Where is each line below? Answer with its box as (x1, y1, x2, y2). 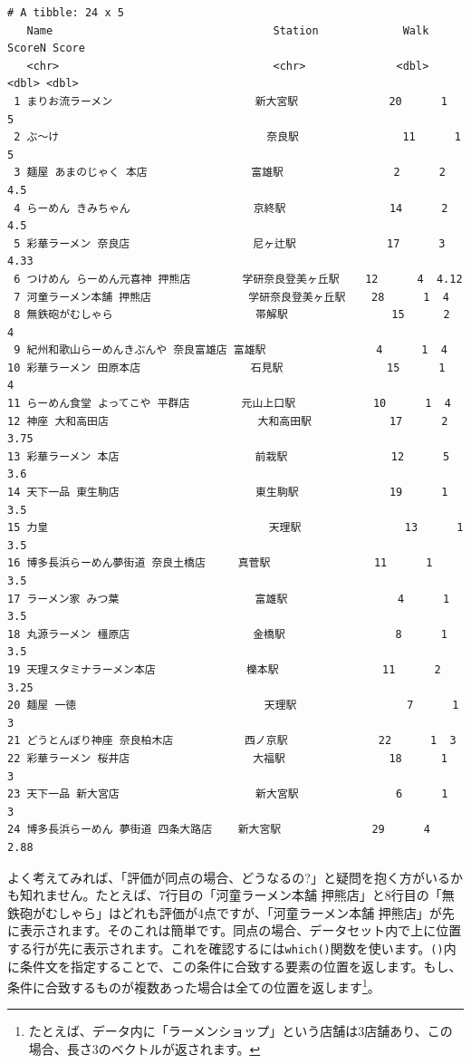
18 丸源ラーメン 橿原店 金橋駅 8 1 (7, 627, 447, 641)
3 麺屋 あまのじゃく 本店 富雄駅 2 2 (14, 166, 446, 179)
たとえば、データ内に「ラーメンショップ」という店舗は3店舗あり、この (28, 1021, 453, 1040)
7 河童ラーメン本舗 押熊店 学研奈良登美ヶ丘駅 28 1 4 (14, 290, 449, 304)
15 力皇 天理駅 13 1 (7, 521, 464, 535)
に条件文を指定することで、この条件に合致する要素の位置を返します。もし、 (7, 956, 462, 975)
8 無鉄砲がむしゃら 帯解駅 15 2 (14, 308, 450, 322)
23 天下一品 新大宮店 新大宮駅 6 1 (7, 788, 448, 801)
